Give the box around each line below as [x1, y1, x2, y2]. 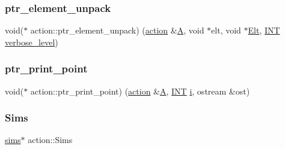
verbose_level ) [5, 35, 58, 48]
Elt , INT [248, 24, 280, 37]
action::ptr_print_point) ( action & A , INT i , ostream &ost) [30, 84, 250, 97]
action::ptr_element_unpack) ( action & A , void [30, 24, 204, 37]
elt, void [211, 24, 241, 37]
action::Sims [28, 133, 73, 146]
